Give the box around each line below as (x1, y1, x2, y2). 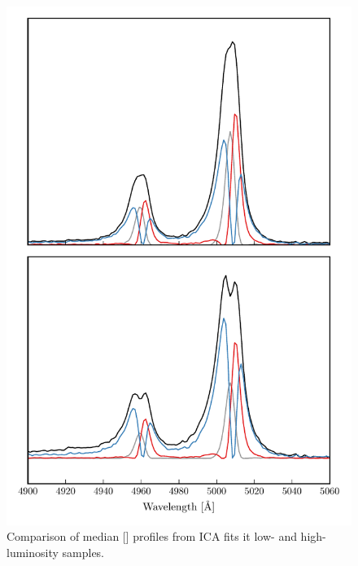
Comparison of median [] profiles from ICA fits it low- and (7, 528, 297, 545)
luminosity (7, 543, 59, 560)
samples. (62, 543, 105, 560)
